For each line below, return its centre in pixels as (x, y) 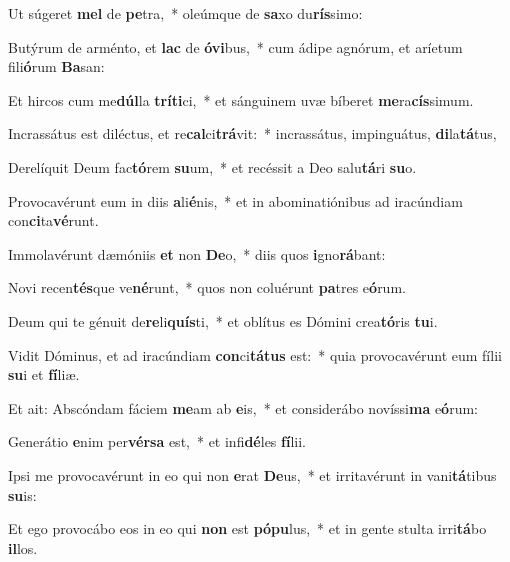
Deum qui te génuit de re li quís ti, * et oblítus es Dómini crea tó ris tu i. (223, 320)
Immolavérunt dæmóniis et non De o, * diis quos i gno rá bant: (197, 253)
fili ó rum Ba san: (56, 66)
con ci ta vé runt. (53, 220)
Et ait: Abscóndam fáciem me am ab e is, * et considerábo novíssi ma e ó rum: (243, 407)
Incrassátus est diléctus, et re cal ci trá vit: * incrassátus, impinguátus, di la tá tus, (252, 133)
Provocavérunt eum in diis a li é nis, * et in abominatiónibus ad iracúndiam (235, 200)
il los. (23, 547)
